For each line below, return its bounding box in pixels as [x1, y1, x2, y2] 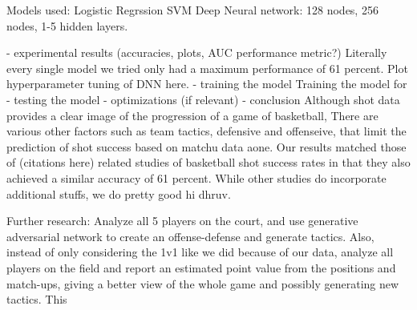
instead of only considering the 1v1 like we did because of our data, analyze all [6, 244, 394, 260]
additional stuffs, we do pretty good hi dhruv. [6, 185, 231, 202]
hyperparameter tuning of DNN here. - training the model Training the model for [6, 75, 407, 92]
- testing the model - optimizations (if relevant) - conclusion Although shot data [6, 91, 400, 107]
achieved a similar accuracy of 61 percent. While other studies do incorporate [6, 169, 387, 186]
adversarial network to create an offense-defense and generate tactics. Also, [6, 227, 374, 244]
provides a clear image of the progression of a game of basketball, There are [6, 107, 379, 123]
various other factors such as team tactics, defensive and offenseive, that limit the [6, 123, 407, 139]
